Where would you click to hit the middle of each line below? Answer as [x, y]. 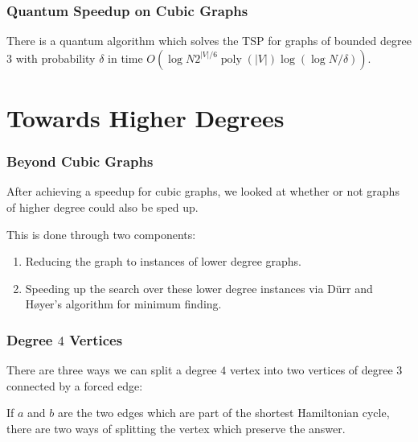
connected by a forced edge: [75, 385]
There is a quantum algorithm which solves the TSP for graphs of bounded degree [209, 41]
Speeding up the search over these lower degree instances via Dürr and [199, 288]
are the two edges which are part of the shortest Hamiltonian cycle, [223, 413]
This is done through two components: [101, 234]
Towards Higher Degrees [145, 118]
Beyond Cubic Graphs [80, 161]
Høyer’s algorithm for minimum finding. [123, 304]
